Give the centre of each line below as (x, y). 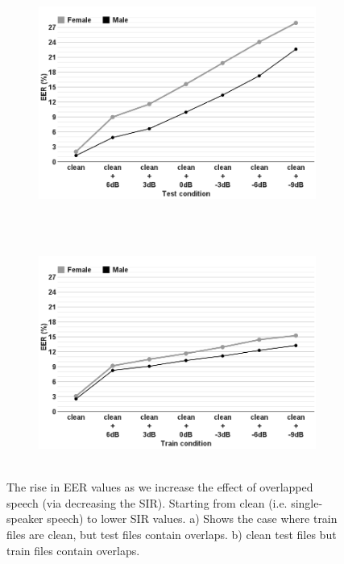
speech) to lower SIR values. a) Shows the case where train (192, 518)
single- (307, 502)
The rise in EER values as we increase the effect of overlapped (160, 487)
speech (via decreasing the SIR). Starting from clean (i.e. (147, 502)
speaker (25, 518)
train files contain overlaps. (73, 550)
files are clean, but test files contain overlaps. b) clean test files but (172, 534)
